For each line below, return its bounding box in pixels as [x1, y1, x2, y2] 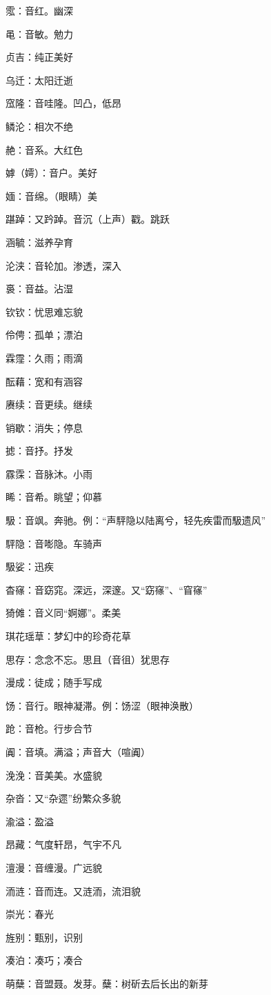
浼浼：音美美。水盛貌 [6, 767, 102, 782]
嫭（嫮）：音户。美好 [6, 165, 97, 180]
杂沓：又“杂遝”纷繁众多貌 [6, 791, 121, 805]
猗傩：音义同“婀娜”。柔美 [6, 605, 121, 620]
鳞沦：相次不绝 [6, 119, 73, 133]
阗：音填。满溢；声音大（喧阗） [6, 745, 150, 758]
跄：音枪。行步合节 [6, 721, 92, 736]
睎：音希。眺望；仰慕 [6, 490, 102, 504]
